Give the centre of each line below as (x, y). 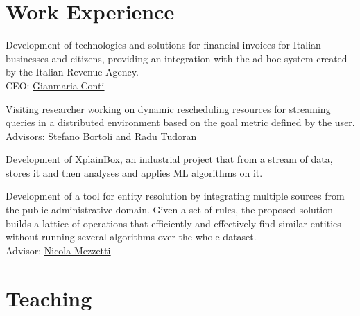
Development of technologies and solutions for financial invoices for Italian (163, 45)
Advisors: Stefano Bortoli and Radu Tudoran (101, 135)
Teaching (49, 298)
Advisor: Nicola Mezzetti (58, 250)
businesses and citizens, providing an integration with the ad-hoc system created (177, 58)
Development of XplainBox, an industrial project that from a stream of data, (169, 159)
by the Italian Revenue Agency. (72, 72)
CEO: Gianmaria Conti (55, 85)
